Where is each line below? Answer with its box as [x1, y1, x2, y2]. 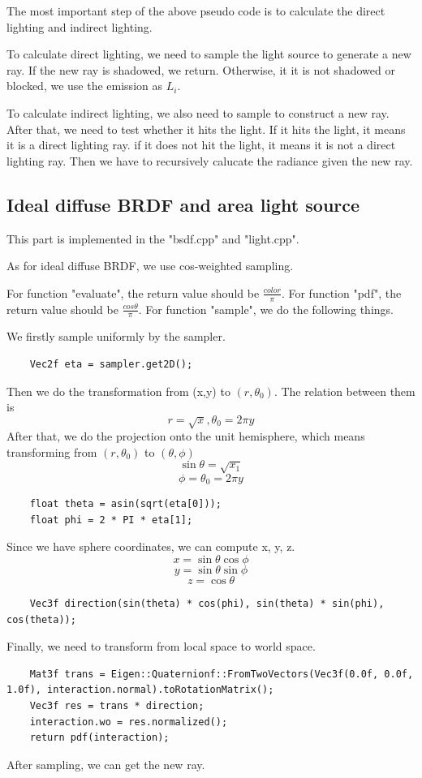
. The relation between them [273, 382, 416, 399]
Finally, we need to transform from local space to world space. [6, 638, 316, 655]
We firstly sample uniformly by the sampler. [6, 328, 226, 345]
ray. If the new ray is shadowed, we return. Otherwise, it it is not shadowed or [6, 61, 395, 78]
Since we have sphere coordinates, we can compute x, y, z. [6, 538, 295, 555]
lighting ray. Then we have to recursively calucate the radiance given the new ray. [6, 152, 413, 169]
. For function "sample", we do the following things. [138, 300, 394, 317]
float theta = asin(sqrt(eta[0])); [29, 498, 222, 510]
